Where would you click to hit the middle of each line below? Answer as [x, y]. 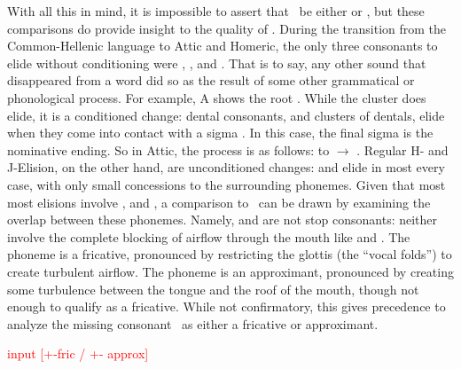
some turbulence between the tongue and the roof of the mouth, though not [213, 289]
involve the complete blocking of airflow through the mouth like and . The [209, 236]
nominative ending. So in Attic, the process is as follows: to [168, 149]
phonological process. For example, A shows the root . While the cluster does [217, 97]
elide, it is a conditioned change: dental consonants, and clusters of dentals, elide [226, 115]
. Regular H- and [402, 149]
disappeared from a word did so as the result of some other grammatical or [211, 80]
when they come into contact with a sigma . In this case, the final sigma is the [220, 133]
